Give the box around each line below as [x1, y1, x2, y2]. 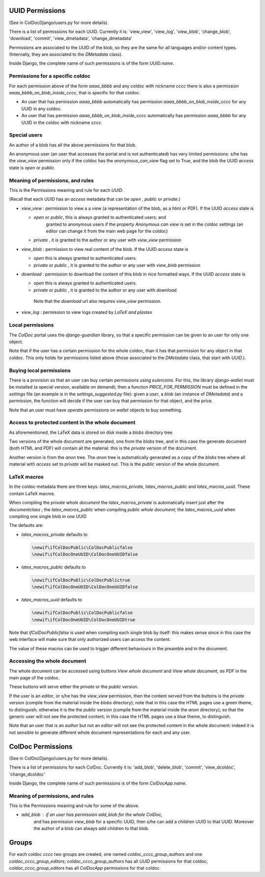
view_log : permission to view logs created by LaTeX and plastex [21, 309, 152, 315]
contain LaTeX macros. [9, 490, 55, 496]
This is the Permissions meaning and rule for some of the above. [9, 803, 139, 809]
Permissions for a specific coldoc [9, 73, 91, 80]
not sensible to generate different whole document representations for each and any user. [9, 729, 191, 735]
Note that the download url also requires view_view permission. [33, 298, 162, 304]
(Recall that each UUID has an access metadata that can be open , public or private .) [9, 196, 181, 202]
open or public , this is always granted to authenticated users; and [33, 214, 166, 220]
